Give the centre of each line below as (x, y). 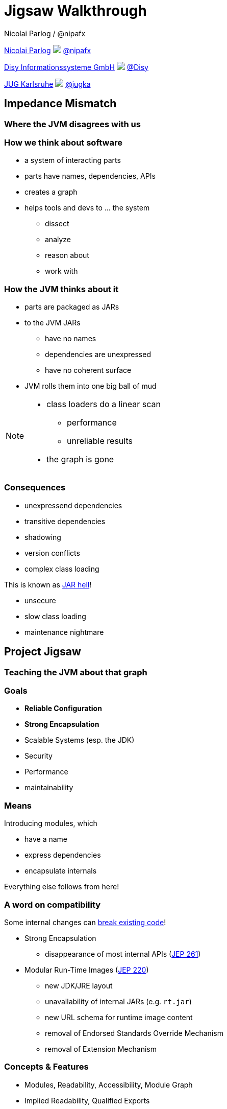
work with (61, 271)
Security (39, 756)
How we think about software (63, 142)
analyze (58, 240)
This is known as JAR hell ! (48, 584)
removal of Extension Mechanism (101, 1049)
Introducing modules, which (51, 823)
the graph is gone (80, 459)
